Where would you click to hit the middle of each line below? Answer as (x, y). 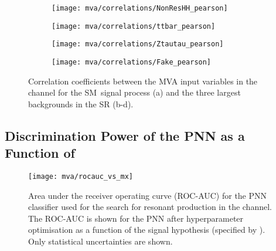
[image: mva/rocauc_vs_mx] (81, 177)
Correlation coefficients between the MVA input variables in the (143, 81)
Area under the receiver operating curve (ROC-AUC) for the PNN (148, 195)
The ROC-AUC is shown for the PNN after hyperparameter (136, 218)
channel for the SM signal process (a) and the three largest (134, 92)
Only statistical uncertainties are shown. (100, 241)
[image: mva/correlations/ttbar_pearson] (134, 26)
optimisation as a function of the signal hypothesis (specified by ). (147, 230)
